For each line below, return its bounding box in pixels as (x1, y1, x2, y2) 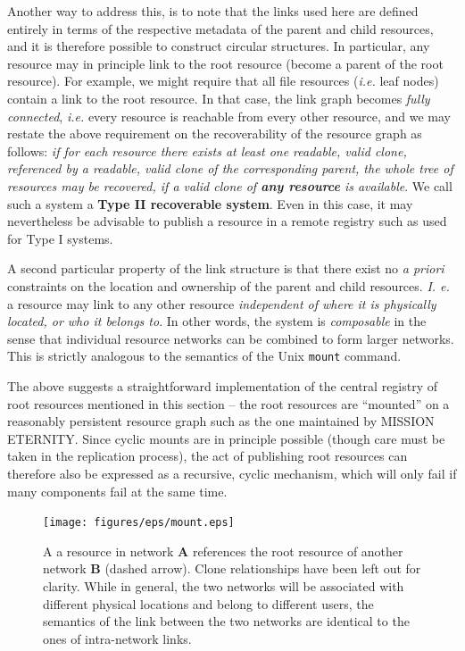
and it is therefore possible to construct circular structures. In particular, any (7, 37, 430, 55)
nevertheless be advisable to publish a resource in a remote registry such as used (7, 212, 447, 230)
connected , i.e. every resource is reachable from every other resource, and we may (7, 106, 452, 125)
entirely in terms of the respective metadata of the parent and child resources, (7, 19, 434, 38)
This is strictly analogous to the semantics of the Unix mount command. (7, 346, 402, 365)
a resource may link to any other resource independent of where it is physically (7, 294, 436, 313)
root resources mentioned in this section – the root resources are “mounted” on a (7, 394, 450, 413)
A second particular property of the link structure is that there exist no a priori (7, 259, 444, 278)
